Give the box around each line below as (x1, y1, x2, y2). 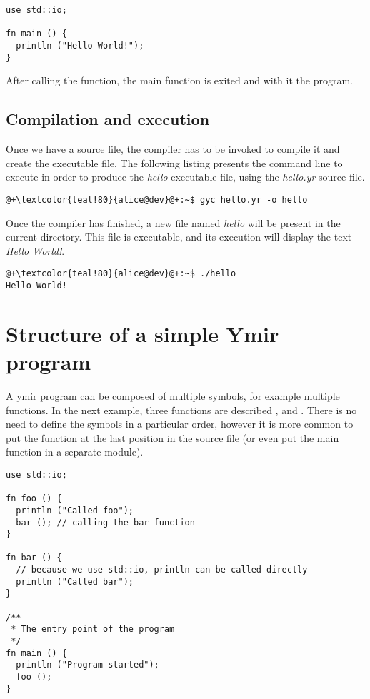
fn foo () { (6, 493, 62, 504)
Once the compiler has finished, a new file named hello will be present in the (6, 215, 341, 230)
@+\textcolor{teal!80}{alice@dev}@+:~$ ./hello (6, 268, 236, 279)
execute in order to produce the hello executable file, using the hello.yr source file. (6, 169, 365, 184)
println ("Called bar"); (16, 576, 134, 587)
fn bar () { (6, 553, 62, 563)
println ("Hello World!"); (16, 40, 144, 51)
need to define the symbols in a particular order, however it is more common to (6, 416, 354, 431)
